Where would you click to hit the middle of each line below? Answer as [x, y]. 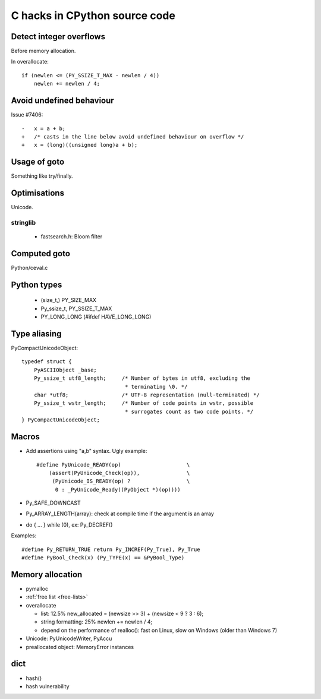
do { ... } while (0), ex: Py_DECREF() [69, 525]
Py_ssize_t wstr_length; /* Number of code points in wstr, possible [144, 403]
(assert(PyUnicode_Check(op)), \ [119, 473]
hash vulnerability [48, 686]
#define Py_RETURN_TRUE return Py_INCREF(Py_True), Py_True [111, 549]
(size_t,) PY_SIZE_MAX [69, 300]
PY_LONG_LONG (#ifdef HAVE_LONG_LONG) [96, 317]
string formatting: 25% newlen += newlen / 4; [97, 622]
